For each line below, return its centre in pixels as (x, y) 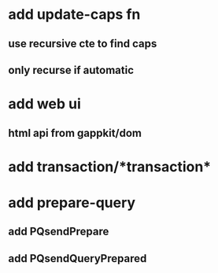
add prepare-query (72, 203)
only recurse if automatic (71, 70)
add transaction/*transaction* (110, 166)
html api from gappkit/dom (75, 133)
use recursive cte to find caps (83, 44)
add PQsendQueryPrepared (78, 258)
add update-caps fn (74, 15)
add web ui (44, 104)
